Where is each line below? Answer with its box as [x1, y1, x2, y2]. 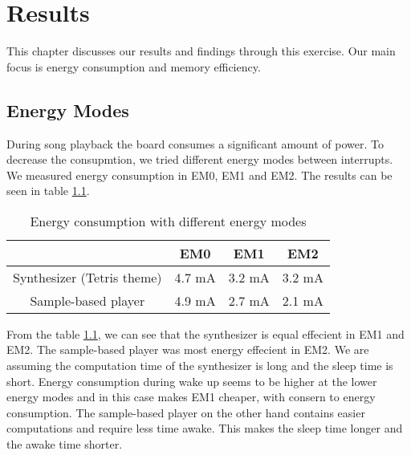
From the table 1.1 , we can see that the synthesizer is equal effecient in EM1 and [6, 325, 405, 342]
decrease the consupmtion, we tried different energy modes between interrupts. [6, 151, 393, 168]
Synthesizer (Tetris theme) [13, 267, 162, 286]
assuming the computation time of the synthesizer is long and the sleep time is [6, 357, 393, 374]
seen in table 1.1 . [6, 182, 90, 199]
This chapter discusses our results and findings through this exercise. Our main [6, 43, 396, 59]
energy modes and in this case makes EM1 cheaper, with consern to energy [6, 388, 376, 405]
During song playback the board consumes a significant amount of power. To [6, 135, 385, 152]
